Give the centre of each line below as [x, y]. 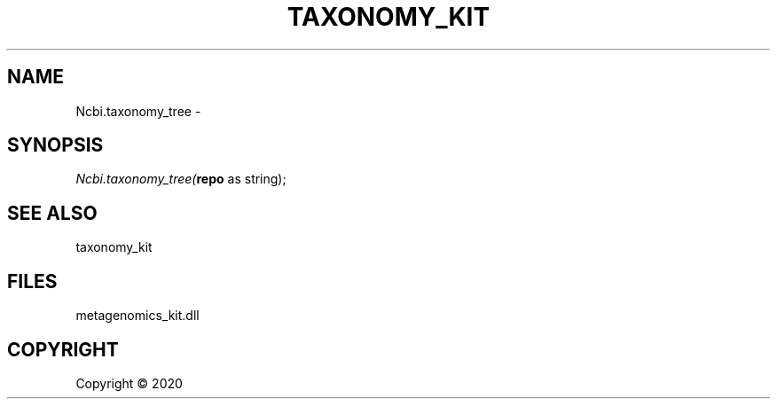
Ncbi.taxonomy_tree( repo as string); [181, 179]
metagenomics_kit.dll [137, 316]
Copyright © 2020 [129, 383]
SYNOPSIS [55, 145]
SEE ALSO [52, 213]
